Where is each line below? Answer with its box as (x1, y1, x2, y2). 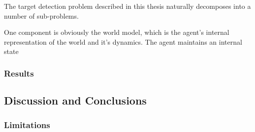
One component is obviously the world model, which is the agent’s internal (4, 27, 229, 37)
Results (4, 67, 34, 79)
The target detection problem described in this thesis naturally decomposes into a (4, 1, 251, 11)
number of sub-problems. (4, 10, 79, 21)
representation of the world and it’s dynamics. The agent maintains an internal (4, 36, 242, 47)
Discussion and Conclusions (4, 93, 147, 108)
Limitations (4, 118, 50, 131)
